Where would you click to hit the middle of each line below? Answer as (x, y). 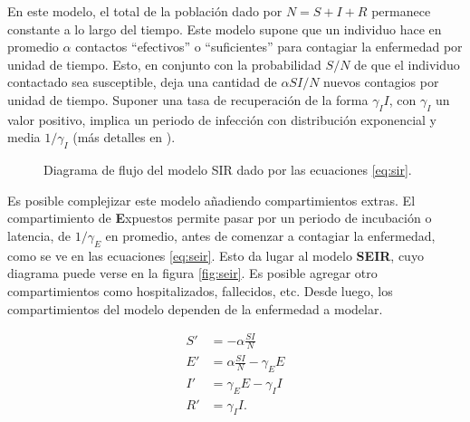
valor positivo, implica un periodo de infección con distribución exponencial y (222, 119)
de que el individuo (407, 64)
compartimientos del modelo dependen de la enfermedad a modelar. (195, 308)
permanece (401, 11)
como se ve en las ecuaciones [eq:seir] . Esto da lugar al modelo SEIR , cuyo (216, 255)
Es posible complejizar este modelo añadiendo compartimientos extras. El (211, 200)
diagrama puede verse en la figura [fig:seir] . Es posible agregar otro (192, 273)
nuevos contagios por (381, 82)
